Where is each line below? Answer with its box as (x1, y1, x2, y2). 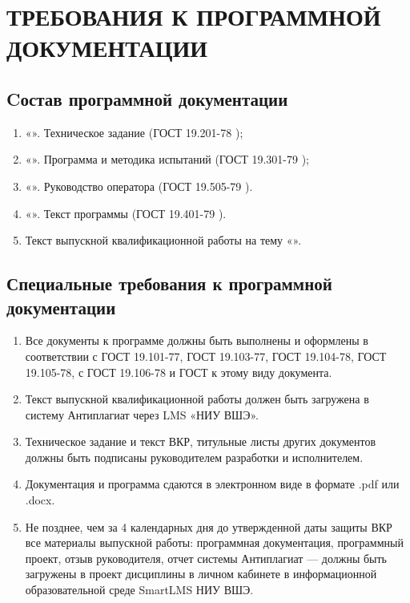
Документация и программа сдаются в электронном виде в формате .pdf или (25, 476, 400, 492)
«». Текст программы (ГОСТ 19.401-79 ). (25, 204, 227, 221)
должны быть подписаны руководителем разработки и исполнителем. (25, 448, 364, 465)
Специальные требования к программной (6, 271, 332, 296)
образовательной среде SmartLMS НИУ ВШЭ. (25, 581, 254, 598)
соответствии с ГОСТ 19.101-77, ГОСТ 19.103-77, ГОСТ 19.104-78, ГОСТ (25, 347, 387, 364)
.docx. (25, 492, 55, 508)
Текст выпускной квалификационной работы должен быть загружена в (25, 391, 369, 407)
